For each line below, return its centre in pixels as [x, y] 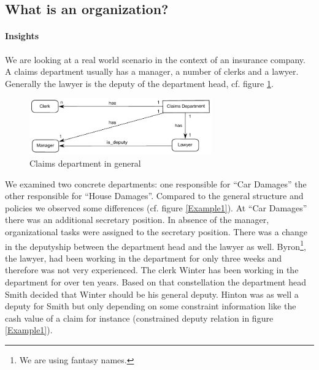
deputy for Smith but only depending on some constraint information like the [151, 306]
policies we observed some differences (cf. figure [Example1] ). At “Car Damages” [156, 207]
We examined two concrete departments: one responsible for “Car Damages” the [156, 183]
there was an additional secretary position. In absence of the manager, [137, 220]
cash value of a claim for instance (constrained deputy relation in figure [139, 318]
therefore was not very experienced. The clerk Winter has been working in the [152, 270]
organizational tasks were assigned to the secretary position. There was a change [156, 232]
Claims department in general [85, 163]
